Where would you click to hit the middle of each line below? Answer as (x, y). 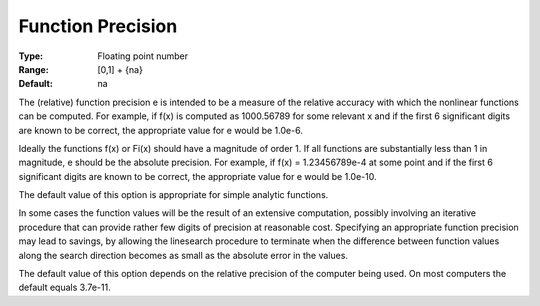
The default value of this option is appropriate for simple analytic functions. (173, 195)
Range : (33, 69)
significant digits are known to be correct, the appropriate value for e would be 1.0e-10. (197, 176)
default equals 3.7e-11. (64, 287)
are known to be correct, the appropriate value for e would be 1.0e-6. (161, 130)
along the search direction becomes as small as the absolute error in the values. (183, 255)
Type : (31, 56)
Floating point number (143, 56)
